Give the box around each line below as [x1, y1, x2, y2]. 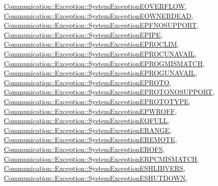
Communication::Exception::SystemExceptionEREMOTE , [4, 134, 177, 145]
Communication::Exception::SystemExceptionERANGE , [4, 125, 172, 135]
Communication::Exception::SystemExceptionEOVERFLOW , [4, 1, 187, 11]
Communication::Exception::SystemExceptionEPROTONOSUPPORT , [4, 87, 215, 97]
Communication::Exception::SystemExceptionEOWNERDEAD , [4, 10, 194, 20]
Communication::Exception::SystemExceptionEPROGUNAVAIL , [4, 68, 197, 78]
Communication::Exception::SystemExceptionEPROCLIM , [4, 39, 179, 49]
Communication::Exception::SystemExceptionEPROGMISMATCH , [4, 58, 205, 68]
